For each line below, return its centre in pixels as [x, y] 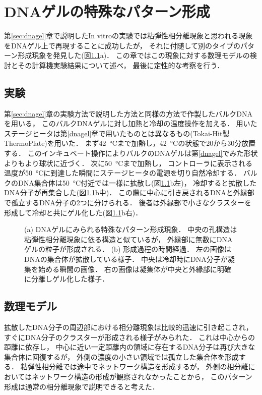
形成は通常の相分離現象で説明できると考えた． [82, 386]
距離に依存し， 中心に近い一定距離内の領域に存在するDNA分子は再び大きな [130, 347]
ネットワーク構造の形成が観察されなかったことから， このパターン [142, 376]
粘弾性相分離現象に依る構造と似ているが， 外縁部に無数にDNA [128, 239]
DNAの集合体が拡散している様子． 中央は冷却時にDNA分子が [126, 259]
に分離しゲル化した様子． [67, 279]
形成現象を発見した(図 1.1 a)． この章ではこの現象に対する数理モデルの [134, 55]
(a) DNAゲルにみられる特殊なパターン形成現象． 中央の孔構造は [131, 229]
